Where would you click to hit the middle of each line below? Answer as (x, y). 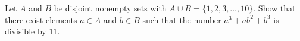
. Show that (274, 8)
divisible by (26, 31)
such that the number (182, 19)
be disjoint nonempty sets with (110, 8)
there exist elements (41, 19)
